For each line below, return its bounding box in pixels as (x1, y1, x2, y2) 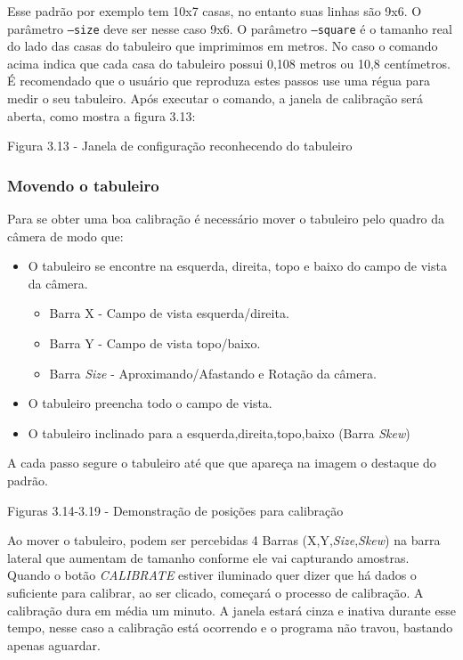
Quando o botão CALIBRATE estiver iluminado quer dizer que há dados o (7, 566, 417, 584)
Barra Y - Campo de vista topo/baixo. (49, 334, 261, 352)
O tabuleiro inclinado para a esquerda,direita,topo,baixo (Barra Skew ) (28, 423, 410, 442)
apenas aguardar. (7, 635, 101, 654)
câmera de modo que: (7, 226, 124, 245)
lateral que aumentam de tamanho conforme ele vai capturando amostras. (7, 548, 410, 566)
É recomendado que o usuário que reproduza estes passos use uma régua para (7, 71, 430, 90)
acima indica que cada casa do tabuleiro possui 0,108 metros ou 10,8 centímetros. (7, 53, 451, 72)
